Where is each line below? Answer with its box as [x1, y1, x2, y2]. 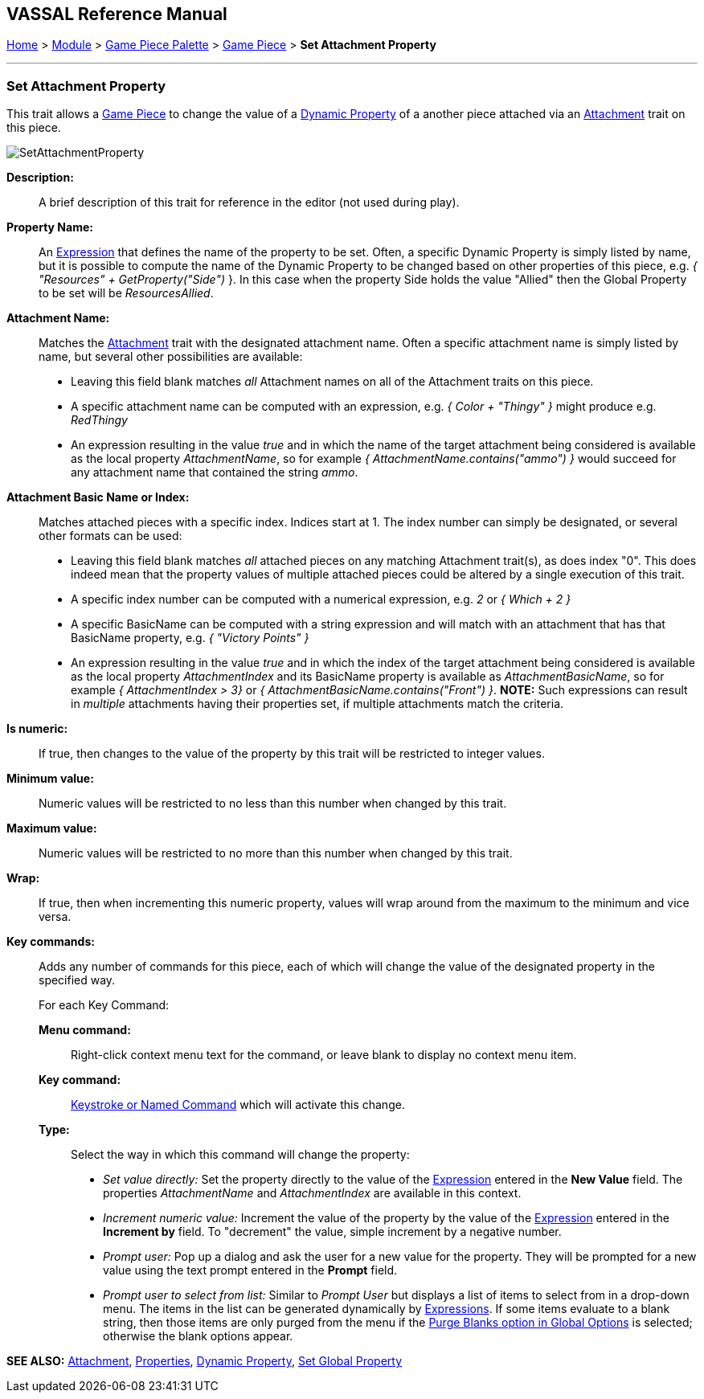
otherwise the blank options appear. [103, 1329, 293, 1344]
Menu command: [39, 1023, 131, 1037]
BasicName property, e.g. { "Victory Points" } [71, 631, 309, 645]
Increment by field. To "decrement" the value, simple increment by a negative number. [103, 1225, 562, 1239]
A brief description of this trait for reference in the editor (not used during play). [39, 195, 460, 210]
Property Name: [6, 220, 93, 235]
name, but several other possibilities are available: [39, 350, 303, 364]
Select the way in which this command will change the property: [71, 1147, 410, 1162]
